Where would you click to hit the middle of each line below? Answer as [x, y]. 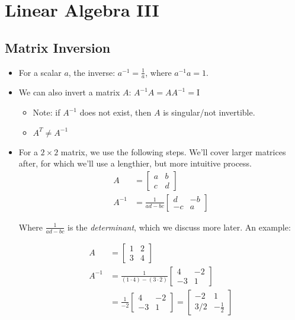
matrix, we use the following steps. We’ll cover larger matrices [173, 151]
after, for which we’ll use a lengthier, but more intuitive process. [135, 163]
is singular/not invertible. [209, 112]
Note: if [47, 112]
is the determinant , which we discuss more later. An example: [179, 227]
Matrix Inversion [58, 47]
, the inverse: [92, 72]
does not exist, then [116, 112]
